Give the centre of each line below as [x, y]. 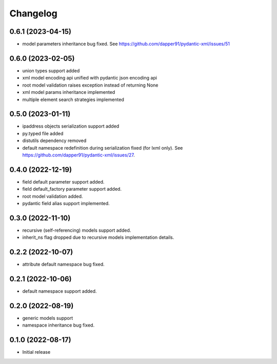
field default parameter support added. [63, 181]
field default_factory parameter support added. [72, 189]
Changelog [33, 13]
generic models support [48, 318]
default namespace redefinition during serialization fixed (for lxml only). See [103, 148]
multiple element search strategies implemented [73, 99]
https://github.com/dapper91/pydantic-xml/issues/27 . [79, 155]
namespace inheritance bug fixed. [58, 325]
